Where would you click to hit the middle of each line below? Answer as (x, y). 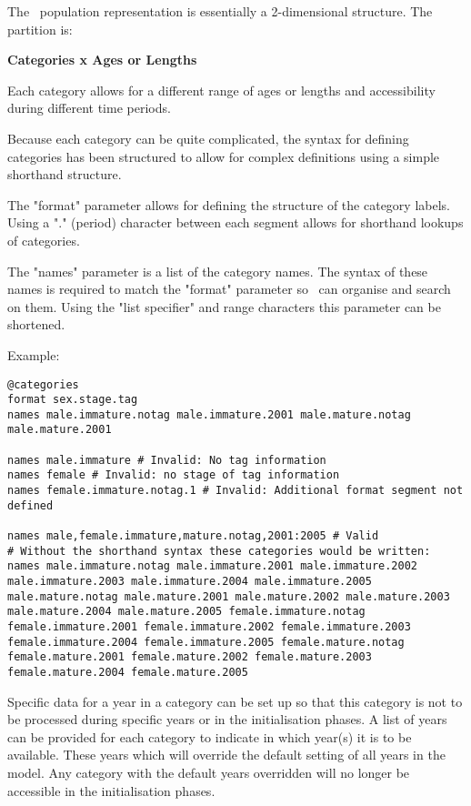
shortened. (36, 324)
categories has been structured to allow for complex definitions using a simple (224, 156)
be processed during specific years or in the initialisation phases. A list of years (227, 719)
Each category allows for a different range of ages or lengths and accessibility (221, 90)
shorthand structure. (65, 174)
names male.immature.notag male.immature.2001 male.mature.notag (209, 414)
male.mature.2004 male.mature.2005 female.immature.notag (186, 612)
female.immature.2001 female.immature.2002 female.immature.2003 (209, 627)
